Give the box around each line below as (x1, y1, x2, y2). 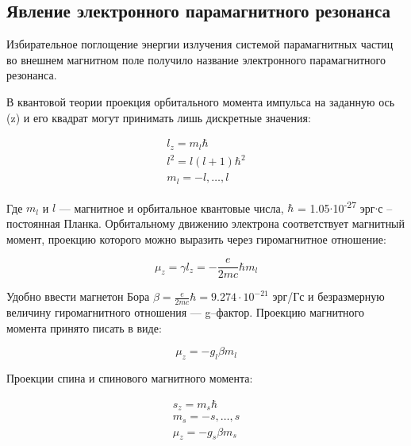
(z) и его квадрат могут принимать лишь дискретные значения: (6, 109, 311, 125)
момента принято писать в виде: (6, 319, 162, 336)
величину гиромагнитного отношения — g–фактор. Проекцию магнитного (6, 304, 364, 320)
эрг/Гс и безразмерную (272, 288, 385, 305)
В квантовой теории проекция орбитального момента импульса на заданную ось (6, 93, 395, 110)
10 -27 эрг (332, 197, 375, 216)
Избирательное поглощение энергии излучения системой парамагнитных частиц (6, 36, 394, 52)
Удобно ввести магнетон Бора (6, 288, 150, 305)
